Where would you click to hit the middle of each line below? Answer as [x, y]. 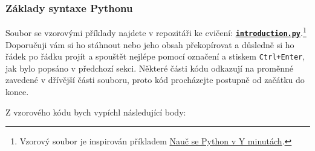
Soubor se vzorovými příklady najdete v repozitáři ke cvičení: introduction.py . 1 [156, 32]
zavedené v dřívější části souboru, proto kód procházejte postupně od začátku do [155, 80]
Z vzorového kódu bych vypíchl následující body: [96, 112]
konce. [17, 91]
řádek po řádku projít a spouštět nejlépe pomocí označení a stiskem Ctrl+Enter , [155, 56]
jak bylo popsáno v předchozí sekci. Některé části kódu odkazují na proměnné [149, 68]
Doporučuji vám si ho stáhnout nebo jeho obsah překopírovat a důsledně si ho [150, 44]
